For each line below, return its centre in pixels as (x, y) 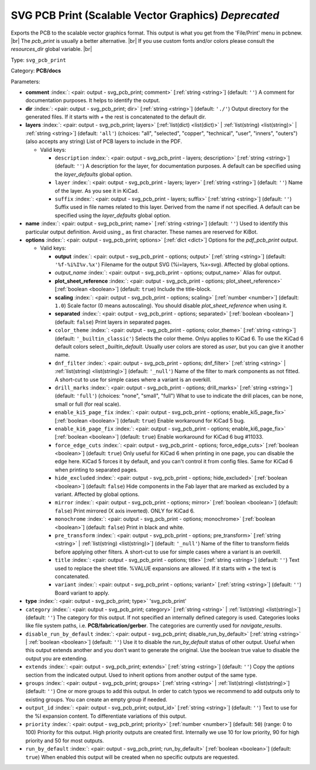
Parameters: (25, 82)
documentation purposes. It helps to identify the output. (93, 100)
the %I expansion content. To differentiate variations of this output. (106, 716)
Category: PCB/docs (36, 71)
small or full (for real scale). (88, 404)
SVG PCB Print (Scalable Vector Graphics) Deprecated (145, 15)
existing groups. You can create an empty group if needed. (97, 699)
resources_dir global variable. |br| (51, 49)
